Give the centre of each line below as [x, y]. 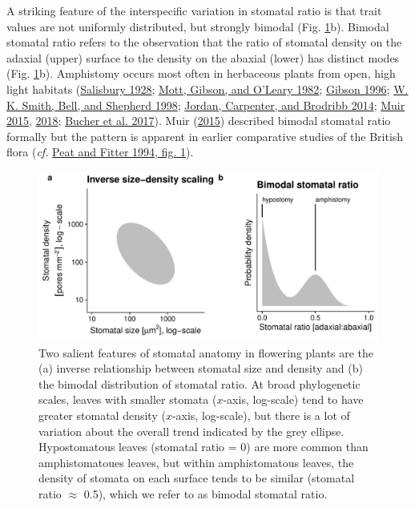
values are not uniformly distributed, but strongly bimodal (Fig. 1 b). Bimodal [198, 26]
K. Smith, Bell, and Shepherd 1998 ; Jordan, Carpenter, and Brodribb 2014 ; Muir [206, 105]
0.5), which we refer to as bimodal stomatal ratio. [205, 493]
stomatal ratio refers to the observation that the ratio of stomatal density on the [204, 42]
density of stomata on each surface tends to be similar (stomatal [197, 478]
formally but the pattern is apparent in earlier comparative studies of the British [205, 136]
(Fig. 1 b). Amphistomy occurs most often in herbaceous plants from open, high [201, 73]
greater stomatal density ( [102, 415]
